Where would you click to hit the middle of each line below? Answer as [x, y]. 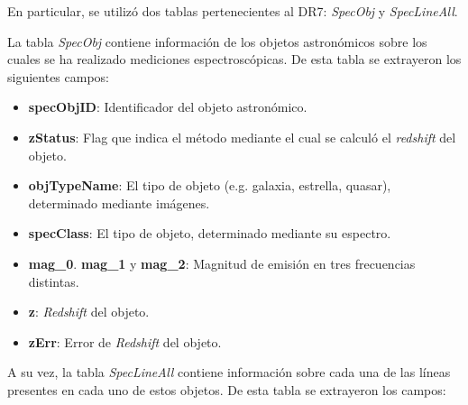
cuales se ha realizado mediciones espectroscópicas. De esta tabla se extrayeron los [234, 59]
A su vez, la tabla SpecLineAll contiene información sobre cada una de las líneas [229, 372]
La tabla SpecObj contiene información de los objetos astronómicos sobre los [217, 41]
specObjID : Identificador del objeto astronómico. [168, 107]
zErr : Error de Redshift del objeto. [125, 341]
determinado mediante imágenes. [119, 202]
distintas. [54, 281]
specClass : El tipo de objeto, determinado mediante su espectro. [210, 233]
